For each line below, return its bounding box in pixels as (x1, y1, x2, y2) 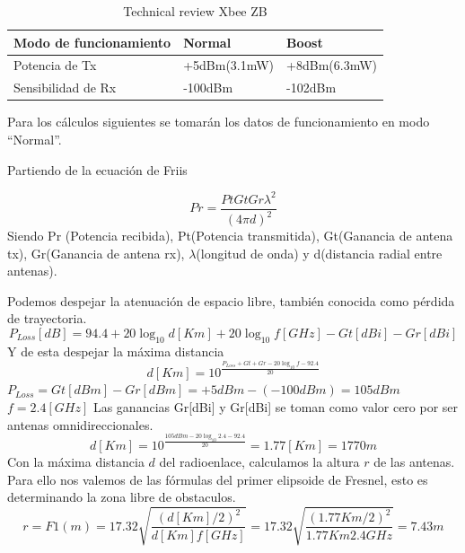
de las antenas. (373, 452, 455, 471)
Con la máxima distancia (7, 452, 145, 471)
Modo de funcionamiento (13, 32, 171, 51)
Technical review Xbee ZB (123, 2, 268, 20)
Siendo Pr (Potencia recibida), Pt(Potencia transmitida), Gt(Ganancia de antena (7, 226, 453, 245)
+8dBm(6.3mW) (286, 56, 378, 75)
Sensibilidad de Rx (13, 78, 117, 97)
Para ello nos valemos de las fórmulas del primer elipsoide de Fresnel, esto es (7, 470, 428, 488)
